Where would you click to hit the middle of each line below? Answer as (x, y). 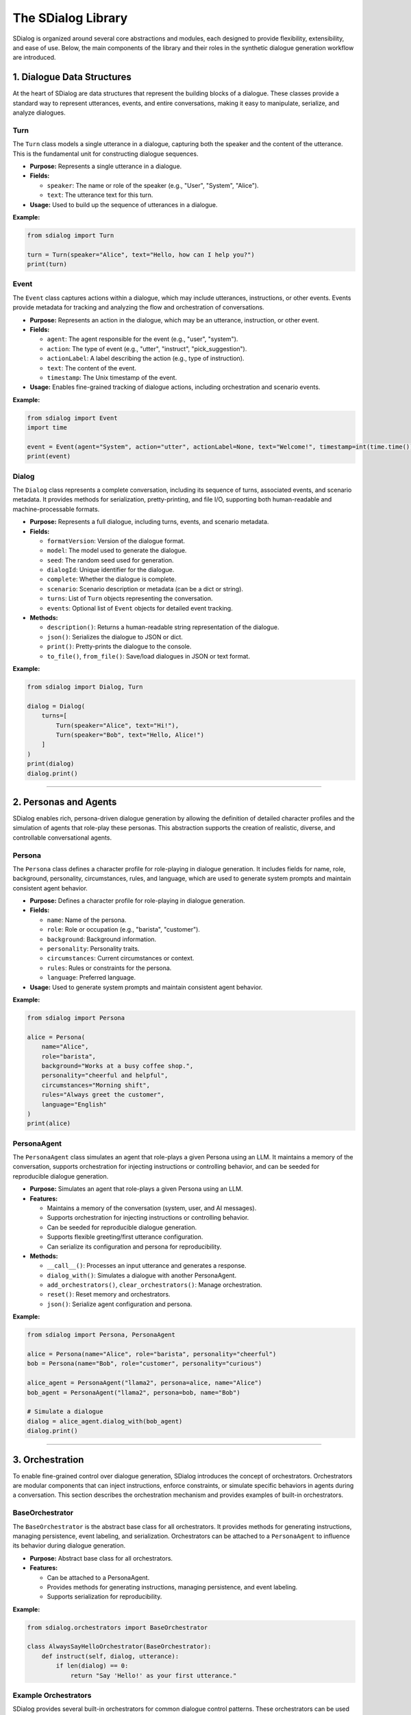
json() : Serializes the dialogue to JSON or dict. (115, 637)
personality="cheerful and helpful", (105, 1076)
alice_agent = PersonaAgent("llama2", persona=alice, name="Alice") (145, 1383)
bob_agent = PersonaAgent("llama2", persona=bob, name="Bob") (134, 1392)
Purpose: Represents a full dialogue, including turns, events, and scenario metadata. (149, 522)
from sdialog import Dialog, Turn (85, 687)
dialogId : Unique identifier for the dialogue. (111, 570)
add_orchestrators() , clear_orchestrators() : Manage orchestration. (155, 1285)
